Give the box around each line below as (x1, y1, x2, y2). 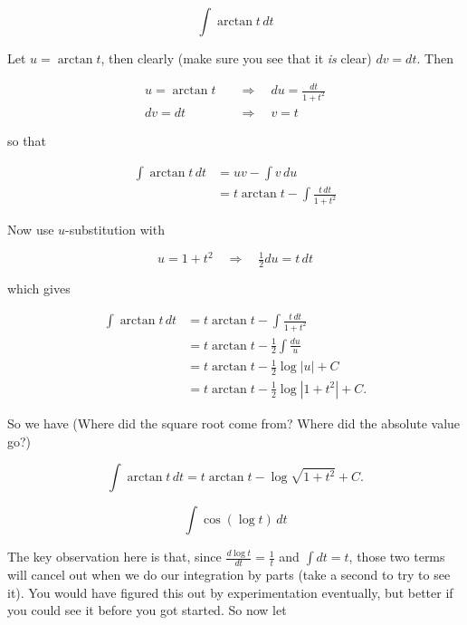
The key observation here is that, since (7, 547, 222, 566)
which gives (7, 279, 71, 298)
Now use (7, 220, 54, 239)
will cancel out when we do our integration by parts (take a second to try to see (7, 565, 451, 584)
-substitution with (65, 220, 165, 239)
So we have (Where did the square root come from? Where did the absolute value (7, 414, 461, 432)
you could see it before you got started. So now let (7, 601, 287, 620)
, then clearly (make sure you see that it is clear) (100, 49, 372, 67)
